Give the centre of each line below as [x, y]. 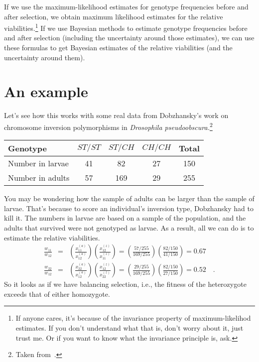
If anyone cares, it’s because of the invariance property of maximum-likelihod [133, 318]
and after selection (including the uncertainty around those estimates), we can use [129, 38]
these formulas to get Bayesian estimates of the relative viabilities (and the [118, 48]
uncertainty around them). [45, 57]
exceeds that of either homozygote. [57, 294]
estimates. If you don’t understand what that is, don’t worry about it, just [129, 328]
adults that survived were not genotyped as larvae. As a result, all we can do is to [129, 227]
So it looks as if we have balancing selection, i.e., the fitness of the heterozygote [125, 284]
